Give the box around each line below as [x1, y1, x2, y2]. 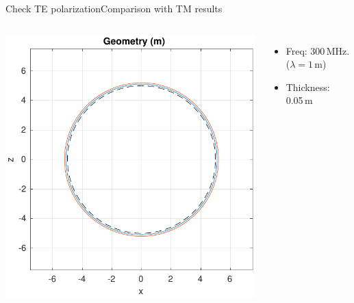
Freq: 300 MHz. [286, 43, 350, 57]
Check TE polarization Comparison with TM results [5, 1, 223, 15]
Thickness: [286, 79, 330, 94]
